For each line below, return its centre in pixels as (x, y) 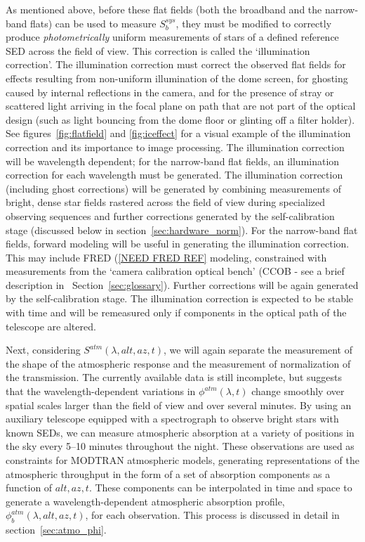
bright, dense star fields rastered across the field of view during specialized (165, 202)
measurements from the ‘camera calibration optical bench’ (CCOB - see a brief (175, 271)
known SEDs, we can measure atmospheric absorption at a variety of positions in (180, 432)
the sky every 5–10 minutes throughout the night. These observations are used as (180, 446)
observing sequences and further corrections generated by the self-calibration (170, 215)
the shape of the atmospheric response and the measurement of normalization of (178, 363)
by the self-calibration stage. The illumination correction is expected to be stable (180, 298)
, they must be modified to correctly (254, 23)
